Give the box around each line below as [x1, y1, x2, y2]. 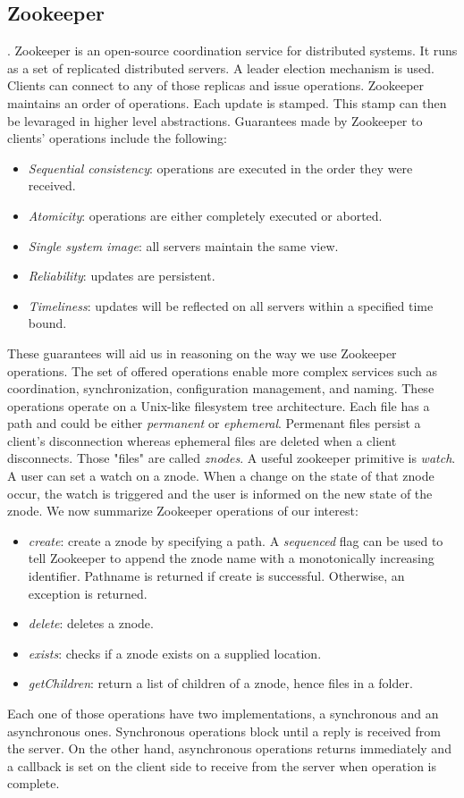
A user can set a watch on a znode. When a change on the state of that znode [7, 466, 434, 485]
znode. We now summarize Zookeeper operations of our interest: [7, 501, 359, 520]
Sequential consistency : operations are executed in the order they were [28, 158, 413, 177]
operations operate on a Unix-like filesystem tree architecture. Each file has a [7, 396, 430, 415]
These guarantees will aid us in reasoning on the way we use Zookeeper [7, 343, 397, 362]
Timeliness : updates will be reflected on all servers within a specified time [28, 296, 434, 315]
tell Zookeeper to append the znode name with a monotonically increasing [28, 549, 434, 567]
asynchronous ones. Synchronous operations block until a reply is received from [7, 721, 441, 740]
